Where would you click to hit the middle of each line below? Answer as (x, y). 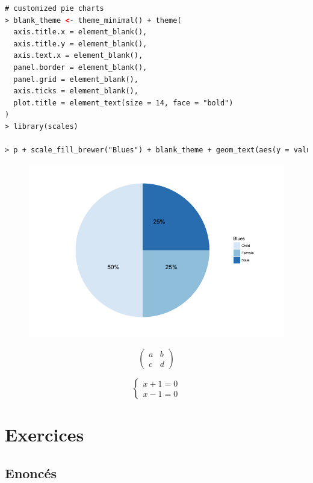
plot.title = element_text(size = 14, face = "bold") (123, 103)
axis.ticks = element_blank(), (76, 91)
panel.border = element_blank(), (80, 67)
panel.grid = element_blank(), (76, 79)
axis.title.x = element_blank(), (80, 32)
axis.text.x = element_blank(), (78, 56)
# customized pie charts (54, 8)
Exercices (45, 435)
